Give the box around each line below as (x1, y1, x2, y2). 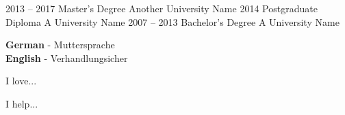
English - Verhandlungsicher (5, 50, 128, 65)
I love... (5, 73, 37, 88)
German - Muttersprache (5, 37, 115, 52)
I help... (5, 96, 38, 110)
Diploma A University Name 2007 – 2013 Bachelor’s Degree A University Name (5, 14, 340, 29)
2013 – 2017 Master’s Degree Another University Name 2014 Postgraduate (5, 1, 318, 15)
